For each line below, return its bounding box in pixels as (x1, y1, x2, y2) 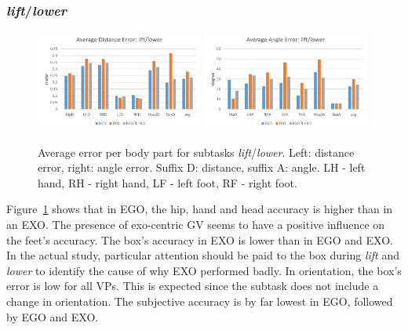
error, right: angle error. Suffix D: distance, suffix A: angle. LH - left (38, 159, 366, 176)
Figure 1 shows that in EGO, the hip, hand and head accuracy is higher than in (6, 201, 393, 217)
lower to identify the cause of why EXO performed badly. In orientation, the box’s (6, 262, 402, 278)
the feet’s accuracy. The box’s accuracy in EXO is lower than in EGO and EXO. (6, 231, 393, 248)
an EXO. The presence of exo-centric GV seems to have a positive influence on (6, 216, 385, 232)
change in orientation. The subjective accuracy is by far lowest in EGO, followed (6, 292, 393, 309)
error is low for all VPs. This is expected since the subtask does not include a (6, 277, 379, 294)
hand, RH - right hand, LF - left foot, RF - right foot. (38, 174, 297, 190)
